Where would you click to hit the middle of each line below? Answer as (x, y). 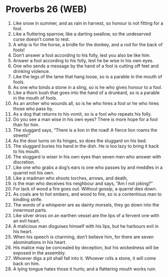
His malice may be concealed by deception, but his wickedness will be (86, 247)
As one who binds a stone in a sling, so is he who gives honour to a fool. (88, 87)
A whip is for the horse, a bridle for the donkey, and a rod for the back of (88, 44)
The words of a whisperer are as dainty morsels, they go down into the (86, 205)
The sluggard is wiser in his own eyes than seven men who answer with (87, 156)
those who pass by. (33, 109)
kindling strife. (28, 199)
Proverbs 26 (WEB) (46, 9)
